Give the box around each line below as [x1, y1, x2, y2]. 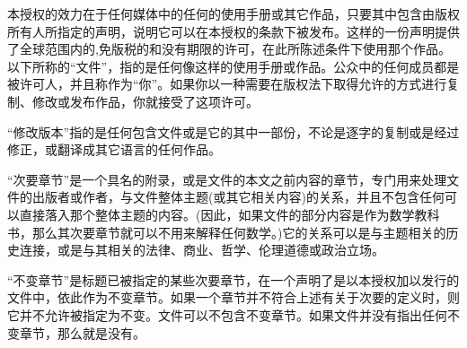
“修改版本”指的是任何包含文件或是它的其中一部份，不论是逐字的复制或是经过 [7, 122, 460, 141]
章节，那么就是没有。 [19, 323, 145, 342]
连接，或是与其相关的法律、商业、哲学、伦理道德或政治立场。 [19, 240, 384, 259]
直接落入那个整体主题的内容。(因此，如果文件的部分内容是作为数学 [19, 204, 415, 223]
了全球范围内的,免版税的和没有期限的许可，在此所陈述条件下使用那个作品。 [7, 39, 451, 58]
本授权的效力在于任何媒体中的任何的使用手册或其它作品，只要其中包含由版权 [7, 4, 460, 22]
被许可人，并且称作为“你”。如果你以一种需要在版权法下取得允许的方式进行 [7, 74, 447, 93]
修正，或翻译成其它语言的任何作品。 [7, 140, 221, 159]
